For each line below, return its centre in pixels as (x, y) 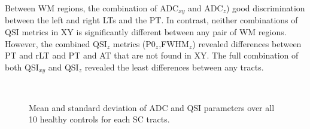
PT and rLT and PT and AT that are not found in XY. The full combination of (152, 55)
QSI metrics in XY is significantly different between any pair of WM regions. (146, 32)
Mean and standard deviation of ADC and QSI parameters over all (152, 107)
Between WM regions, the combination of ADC (92, 8)
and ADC (206, 8)
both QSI (22, 67)
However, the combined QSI (56, 43)
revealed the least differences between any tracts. (174, 67)
